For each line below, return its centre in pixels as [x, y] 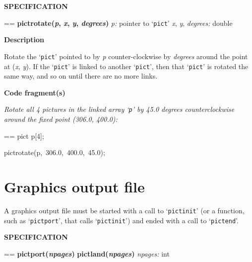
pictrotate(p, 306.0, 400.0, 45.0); [55, 152]
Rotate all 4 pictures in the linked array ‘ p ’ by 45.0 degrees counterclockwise [119, 109]
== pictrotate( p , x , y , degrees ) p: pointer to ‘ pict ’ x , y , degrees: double [118, 23]
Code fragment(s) [35, 92]
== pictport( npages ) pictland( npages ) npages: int [87, 253]
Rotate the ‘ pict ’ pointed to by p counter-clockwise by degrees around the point [126, 56]
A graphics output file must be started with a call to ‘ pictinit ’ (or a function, [124, 210]
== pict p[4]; [24, 135]
